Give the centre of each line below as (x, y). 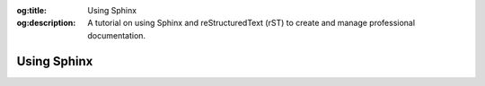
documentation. (117, 35)
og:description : (46, 23)
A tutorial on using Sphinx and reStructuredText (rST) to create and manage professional (251, 23)
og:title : (32, 10)
